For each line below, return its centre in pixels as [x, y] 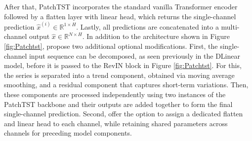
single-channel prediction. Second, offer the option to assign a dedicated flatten [124, 114]
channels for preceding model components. [68, 133]
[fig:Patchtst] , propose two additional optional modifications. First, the [111, 46]
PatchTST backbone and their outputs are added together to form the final [118, 104]
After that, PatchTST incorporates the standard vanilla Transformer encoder [121, 6]
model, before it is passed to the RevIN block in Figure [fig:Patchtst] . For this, [123, 65]
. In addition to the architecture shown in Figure [156, 36]
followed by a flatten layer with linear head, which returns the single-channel [120, 16]
